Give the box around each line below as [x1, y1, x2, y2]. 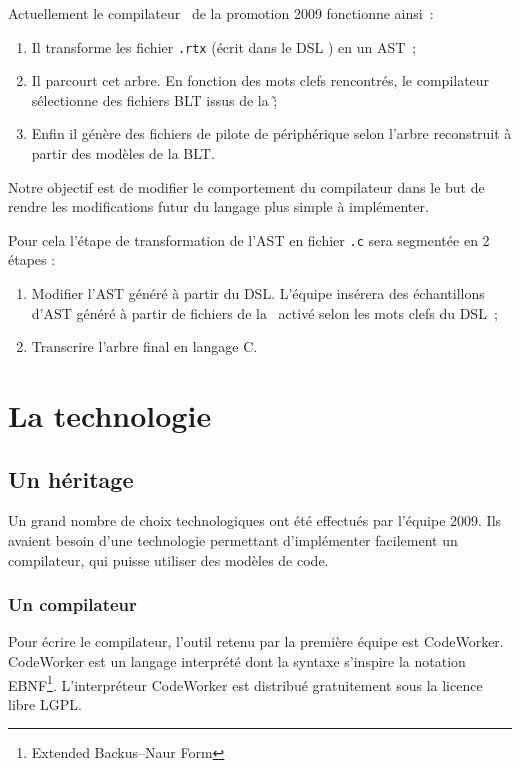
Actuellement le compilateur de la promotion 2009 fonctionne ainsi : [8, 3, 434, 23]
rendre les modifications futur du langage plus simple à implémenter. [8, 196, 429, 217]
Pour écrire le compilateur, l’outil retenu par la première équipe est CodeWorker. [8, 631, 504, 652]
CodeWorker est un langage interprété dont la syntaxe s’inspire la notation [8, 651, 466, 672]
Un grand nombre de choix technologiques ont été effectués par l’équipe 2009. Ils [8, 510, 502, 531]
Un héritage [8, 463, 134, 494]
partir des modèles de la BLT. [31, 143, 215, 164]
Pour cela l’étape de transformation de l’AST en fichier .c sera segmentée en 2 [8, 229, 490, 250]
